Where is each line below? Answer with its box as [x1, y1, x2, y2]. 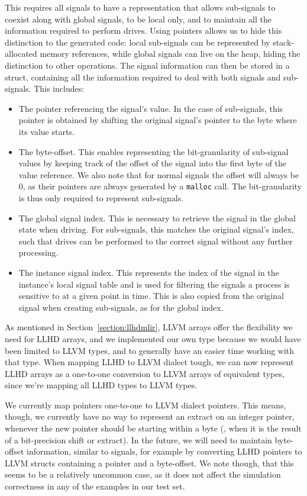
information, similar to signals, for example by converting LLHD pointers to [27, 445, 302, 458]
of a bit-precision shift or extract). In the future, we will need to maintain [5, 433, 272, 446]
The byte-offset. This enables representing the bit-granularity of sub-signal [18, 145, 289, 157]
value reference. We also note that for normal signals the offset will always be [18, 168, 299, 181]
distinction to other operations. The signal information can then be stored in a [5, 59, 290, 71]
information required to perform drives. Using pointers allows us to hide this [5, 24, 282, 37]
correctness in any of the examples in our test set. [5, 480, 185, 492]
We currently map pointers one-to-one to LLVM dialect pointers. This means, [5, 398, 286, 411]
